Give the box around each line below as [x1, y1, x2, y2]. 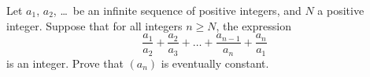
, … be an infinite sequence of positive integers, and [53, 2, 302, 18]
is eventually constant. [161, 54, 269, 71]
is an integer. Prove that [6, 54, 124, 71]
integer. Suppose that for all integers [6, 17, 183, 33]
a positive [317, 2, 364, 18]
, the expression [216, 17, 291, 33]
